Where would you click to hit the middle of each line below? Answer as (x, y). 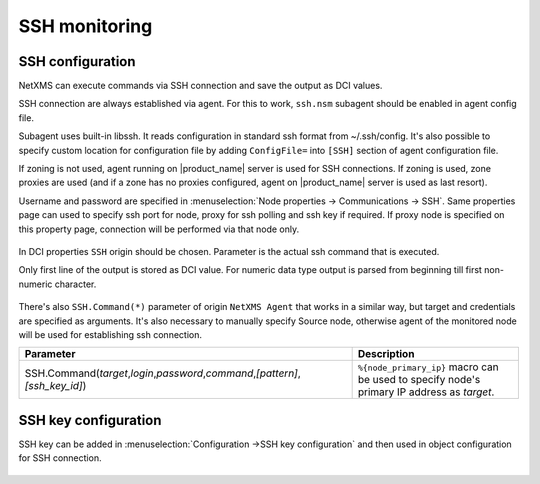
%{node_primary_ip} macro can (428, 367)
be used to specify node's (419, 380)
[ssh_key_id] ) (55, 386)
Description (386, 354)
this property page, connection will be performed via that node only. (159, 229)
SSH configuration (77, 61)
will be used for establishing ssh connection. (110, 334)
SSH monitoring (85, 26)
